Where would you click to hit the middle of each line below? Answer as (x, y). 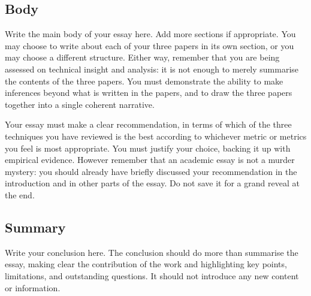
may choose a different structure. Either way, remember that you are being (142, 57)
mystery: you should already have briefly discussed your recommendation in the (151, 171)
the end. (20, 194)
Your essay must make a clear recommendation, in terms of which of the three (148, 124)
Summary (35, 227)
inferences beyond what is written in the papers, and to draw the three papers (149, 93)
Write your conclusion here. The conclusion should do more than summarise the (152, 252)
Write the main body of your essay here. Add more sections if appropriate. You (150, 34)
